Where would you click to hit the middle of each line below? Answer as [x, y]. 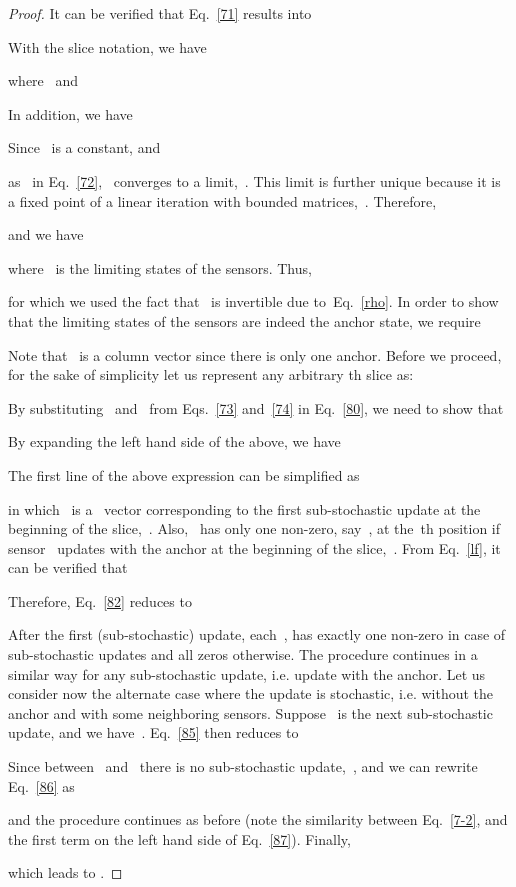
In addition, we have [70, 113]
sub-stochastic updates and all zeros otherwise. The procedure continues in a [243, 654]
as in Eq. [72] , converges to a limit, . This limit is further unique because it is [254, 180]
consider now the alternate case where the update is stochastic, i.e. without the [251, 693]
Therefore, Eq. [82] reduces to [100, 600]
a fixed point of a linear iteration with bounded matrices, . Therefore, [222, 200]
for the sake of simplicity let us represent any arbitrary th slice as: [211, 374]
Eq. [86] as [41, 785]
